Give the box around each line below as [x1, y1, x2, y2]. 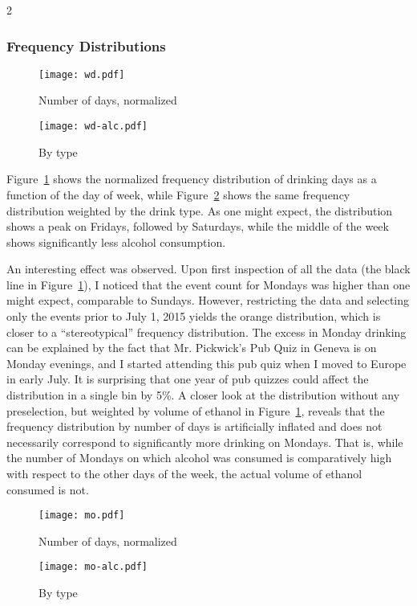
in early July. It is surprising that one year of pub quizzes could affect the [6, 371, 369, 387]
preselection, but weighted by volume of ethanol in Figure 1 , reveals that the [6, 402, 385, 419]
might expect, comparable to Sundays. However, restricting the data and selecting [6, 292, 410, 309]
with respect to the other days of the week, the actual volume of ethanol [6, 465, 362, 481]
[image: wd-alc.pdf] [38, 121, 148, 133]
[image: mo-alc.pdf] [38, 561, 148, 573]
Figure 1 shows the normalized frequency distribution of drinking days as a [6, 170, 377, 187]
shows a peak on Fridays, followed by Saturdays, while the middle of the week [6, 218, 389, 235]
